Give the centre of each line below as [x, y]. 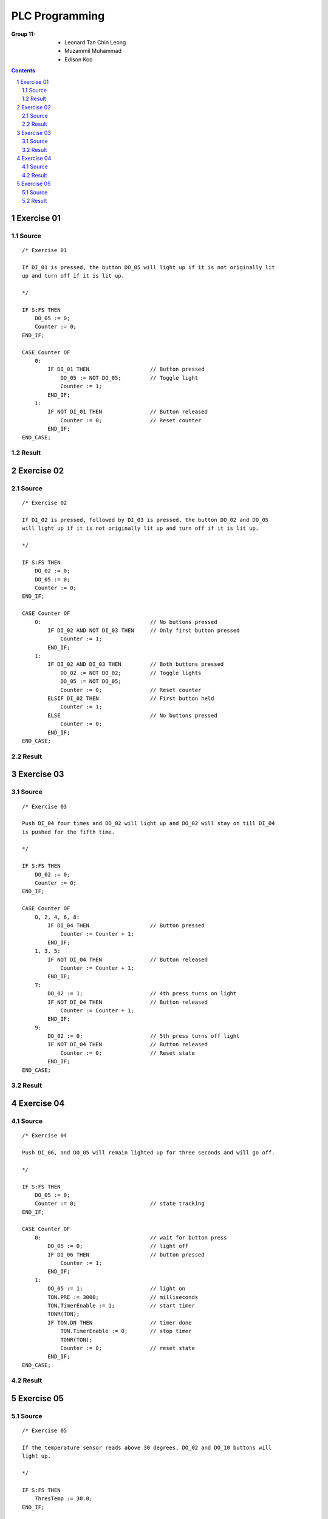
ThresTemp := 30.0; [63, 1499]
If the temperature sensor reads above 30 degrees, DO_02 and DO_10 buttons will [147, 1448]
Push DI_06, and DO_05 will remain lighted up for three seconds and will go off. [149, 1152]
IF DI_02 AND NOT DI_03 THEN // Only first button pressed [144, 630]
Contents [23, 70]
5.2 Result [35, 201]
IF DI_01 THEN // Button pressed [126, 369]
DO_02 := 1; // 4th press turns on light [142, 994]
